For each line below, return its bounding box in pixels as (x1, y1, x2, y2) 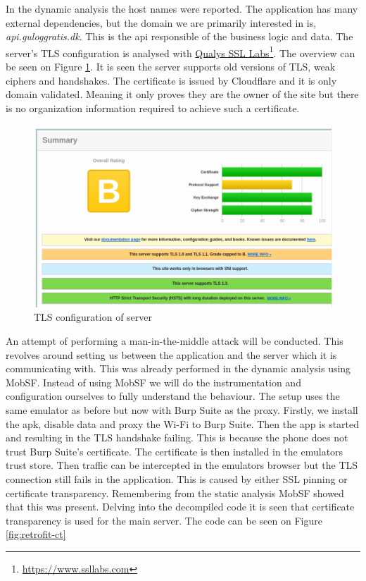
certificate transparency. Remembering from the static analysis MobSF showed (6, 485, 344, 500)
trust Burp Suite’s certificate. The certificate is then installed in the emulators (6, 444, 343, 458)
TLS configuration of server (34, 310, 153, 324)
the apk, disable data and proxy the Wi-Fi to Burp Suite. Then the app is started (6, 416, 360, 431)
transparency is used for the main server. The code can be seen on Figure (6, 513, 322, 527)
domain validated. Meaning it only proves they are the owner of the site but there (6, 87, 359, 102)
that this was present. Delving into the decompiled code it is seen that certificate (6, 499, 355, 514)
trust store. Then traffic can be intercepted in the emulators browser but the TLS (6, 458, 358, 472)
